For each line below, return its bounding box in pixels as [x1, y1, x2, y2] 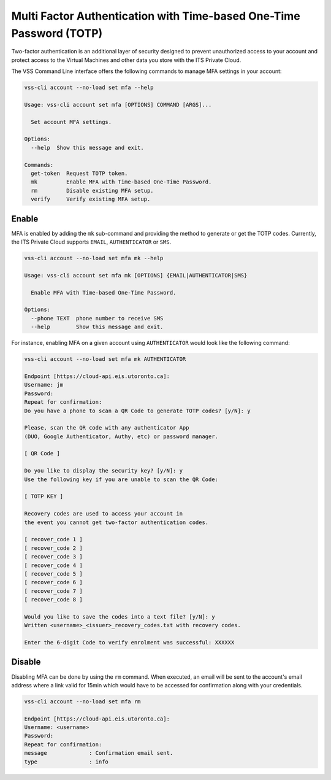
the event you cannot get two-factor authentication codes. [24, 519, 209, 526]
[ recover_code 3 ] [24, 553, 83, 560]
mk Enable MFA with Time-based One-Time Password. [31, 179, 212, 185]
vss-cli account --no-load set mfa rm [24, 698, 141, 705]
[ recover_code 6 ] [24, 579, 83, 586]
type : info [24, 758, 108, 765]
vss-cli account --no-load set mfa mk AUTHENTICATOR [24, 356, 186, 363]
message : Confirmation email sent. [24, 749, 173, 757]
